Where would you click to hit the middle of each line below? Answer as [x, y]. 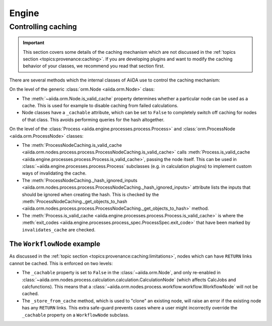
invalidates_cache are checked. [59, 229]
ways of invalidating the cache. [54, 173]
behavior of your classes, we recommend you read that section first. [94, 66]
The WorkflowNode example [55, 244]
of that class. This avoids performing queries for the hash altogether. [93, 119]
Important [34, 43]
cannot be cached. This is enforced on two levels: [61, 263]
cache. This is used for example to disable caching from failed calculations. [100, 105]
